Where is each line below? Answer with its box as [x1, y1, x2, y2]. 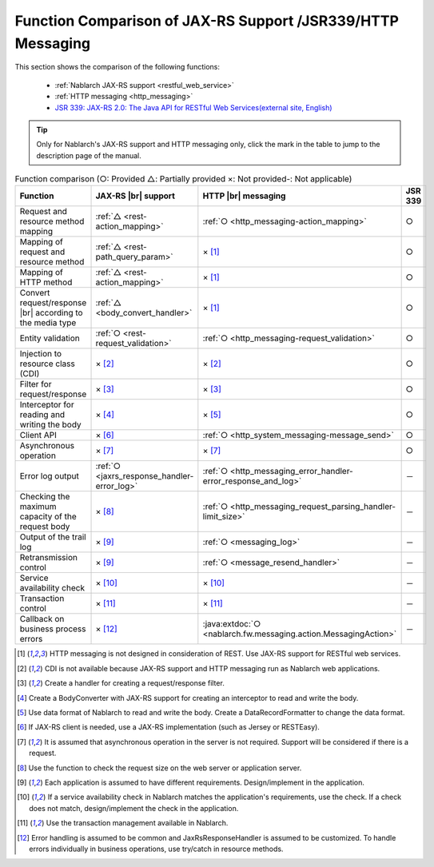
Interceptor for [19, 400, 75, 411]
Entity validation [19, 332, 80, 344]
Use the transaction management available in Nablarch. [46, 818, 229, 828]
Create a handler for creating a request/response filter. [44, 678, 225, 688]
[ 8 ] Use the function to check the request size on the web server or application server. [17, 763, 302, 773]
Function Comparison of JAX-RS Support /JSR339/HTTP [14, 12, 400, 30]
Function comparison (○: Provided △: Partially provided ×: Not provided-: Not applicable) [14, 173, 352, 185]
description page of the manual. [36, 150, 141, 160]
